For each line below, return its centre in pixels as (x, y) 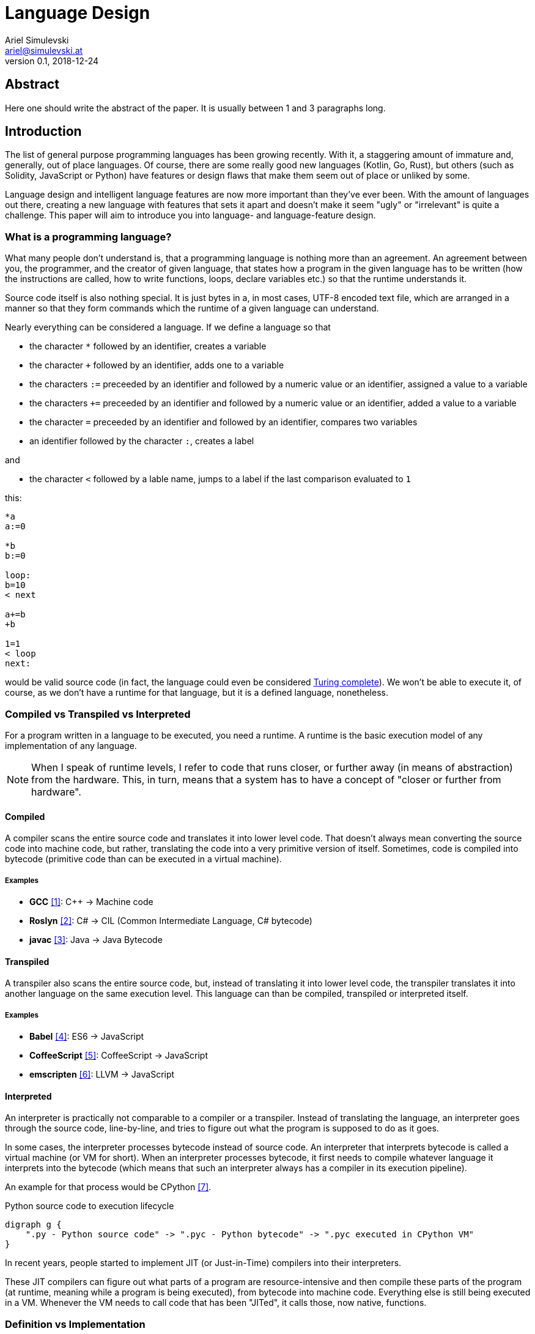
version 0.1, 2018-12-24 (52, 61)
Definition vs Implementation (75, 1324)
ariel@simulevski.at (44, 50)
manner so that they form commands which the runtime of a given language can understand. (192, 308)
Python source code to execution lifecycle (90, 1206)
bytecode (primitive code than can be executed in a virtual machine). (143, 859)
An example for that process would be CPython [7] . (108, 1187)
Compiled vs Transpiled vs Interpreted (98, 714)
